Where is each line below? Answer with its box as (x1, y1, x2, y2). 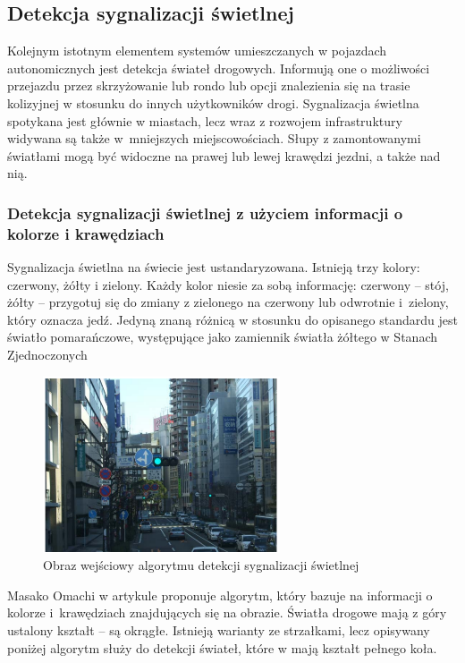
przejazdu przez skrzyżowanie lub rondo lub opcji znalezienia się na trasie (7, 76, 410, 95)
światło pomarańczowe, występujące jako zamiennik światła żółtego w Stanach (7, 327, 437, 346)
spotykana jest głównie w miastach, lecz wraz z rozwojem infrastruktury (7, 111, 402, 130)
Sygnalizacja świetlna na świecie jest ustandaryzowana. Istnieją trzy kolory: (7, 258, 420, 276)
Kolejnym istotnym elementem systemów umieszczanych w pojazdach (7, 41, 387, 60)
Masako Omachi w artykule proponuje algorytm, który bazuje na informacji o (7, 585, 433, 604)
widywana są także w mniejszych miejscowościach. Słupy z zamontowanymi (7, 129, 421, 148)
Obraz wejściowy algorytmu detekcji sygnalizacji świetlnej (43, 556, 359, 574)
